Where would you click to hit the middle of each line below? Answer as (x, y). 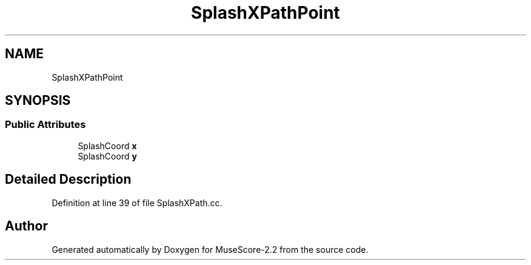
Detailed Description (68, 179)
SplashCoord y (107, 156)
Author (26, 226)
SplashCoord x (107, 146)
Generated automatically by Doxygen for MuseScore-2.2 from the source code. (210, 249)
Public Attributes (45, 125)
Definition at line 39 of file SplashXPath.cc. (137, 203)
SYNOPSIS (38, 101)
